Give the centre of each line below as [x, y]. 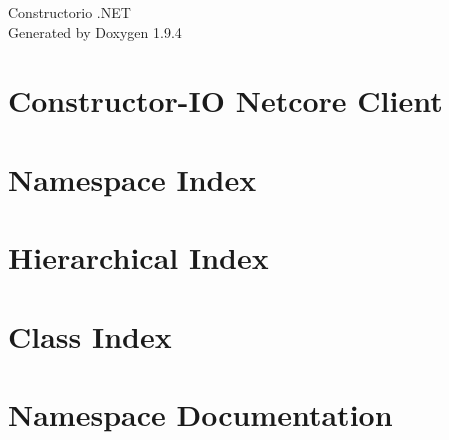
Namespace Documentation [200, 413]
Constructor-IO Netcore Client [225, 100]
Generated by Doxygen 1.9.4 [95, 31]
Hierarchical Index [138, 257]
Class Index [90, 335]
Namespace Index [132, 178]
